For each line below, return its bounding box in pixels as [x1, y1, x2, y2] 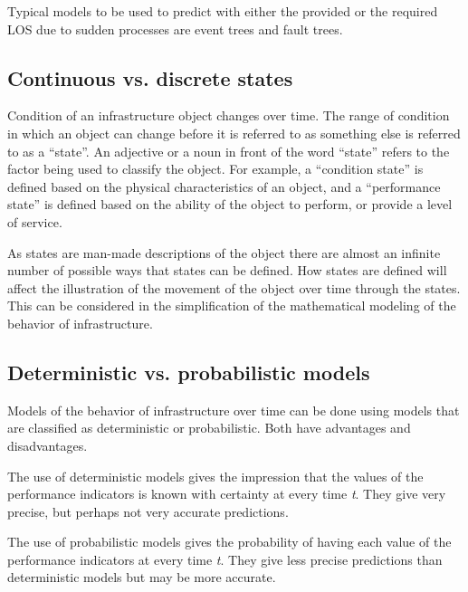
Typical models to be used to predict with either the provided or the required [7, 2, 438, 20]
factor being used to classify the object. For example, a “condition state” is [7, 159, 424, 178]
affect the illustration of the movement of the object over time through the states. [7, 278, 461, 297]
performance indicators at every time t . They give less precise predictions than [7, 549, 443, 568]
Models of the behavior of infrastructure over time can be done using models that [7, 400, 460, 419]
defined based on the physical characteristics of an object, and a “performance [7, 177, 441, 196]
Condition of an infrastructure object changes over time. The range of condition [7, 106, 450, 125]
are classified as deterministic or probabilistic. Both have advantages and [7, 418, 411, 437]
